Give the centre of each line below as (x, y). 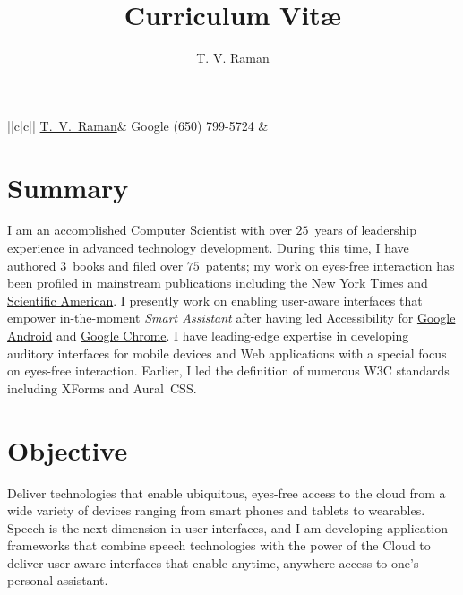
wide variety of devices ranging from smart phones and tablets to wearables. (216, 510)
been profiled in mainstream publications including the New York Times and (218, 283)
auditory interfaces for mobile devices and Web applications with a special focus (227, 353)
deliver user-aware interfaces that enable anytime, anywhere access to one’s (213, 562)
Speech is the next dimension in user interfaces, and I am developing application (227, 527)
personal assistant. (58, 580)
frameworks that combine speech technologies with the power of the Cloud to (219, 545)
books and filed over (128, 265)
